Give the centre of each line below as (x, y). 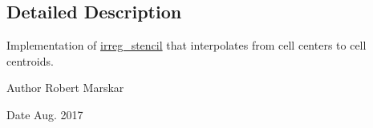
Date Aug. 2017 (45, 114)
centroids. (30, 60)
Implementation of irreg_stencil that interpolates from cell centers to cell (186, 45)
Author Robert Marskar (65, 88)
